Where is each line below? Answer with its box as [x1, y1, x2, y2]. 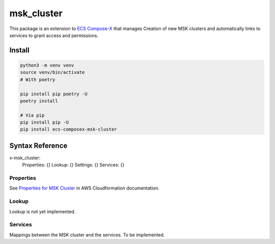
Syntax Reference [9, 141, 68, 150]
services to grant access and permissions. [9, 32, 99, 38]
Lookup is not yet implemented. [9, 208, 76, 214]
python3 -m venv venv [20, 62, 74, 68]
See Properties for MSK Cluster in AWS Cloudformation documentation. [9, 185, 160, 191]
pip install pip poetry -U [20, 91, 88, 97]
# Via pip [20, 112, 45, 118]
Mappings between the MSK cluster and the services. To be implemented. [9, 232, 165, 238]
